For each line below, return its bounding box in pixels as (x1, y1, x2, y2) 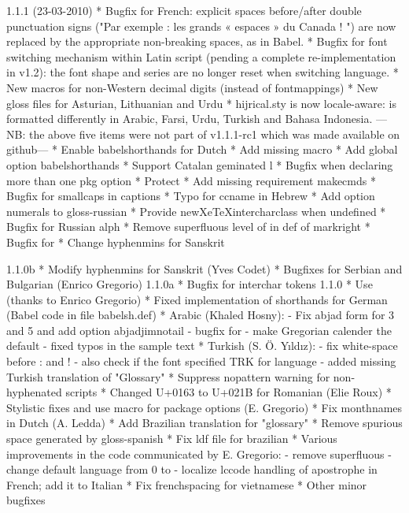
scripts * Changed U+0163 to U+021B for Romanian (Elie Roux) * (65, 384, 392, 400)
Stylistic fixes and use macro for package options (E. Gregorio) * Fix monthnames (6, 399, 403, 415)
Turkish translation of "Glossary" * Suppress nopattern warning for (6, 368, 330, 385)
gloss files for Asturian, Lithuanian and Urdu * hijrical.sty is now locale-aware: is (6, 95, 397, 111)
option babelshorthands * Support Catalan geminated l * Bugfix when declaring (6, 156, 393, 173)
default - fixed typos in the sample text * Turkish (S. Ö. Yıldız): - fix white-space (6, 337, 398, 354)
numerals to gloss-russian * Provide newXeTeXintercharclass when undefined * (6, 203, 386, 219)
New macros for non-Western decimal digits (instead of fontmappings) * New (6, 79, 378, 95)
